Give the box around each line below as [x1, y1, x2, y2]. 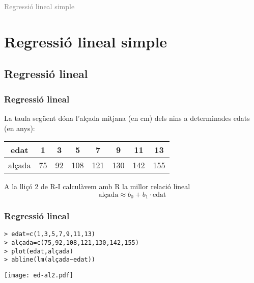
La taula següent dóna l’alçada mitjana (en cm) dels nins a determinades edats [4, 112, 250, 123]
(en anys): [4, 122, 35, 133]
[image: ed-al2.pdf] [4, 272, 74, 279]
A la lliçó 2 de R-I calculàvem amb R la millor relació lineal [4, 181, 190, 192]
